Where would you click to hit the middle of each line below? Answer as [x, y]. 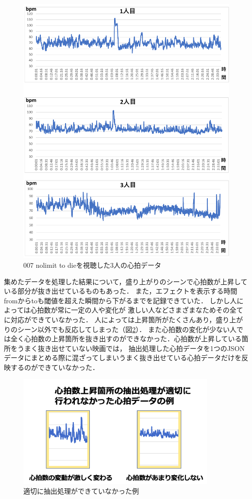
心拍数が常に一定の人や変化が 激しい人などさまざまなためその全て [137, 310]
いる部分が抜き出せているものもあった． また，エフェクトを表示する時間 [121, 291]
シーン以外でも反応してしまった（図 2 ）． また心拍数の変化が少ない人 [127, 329]
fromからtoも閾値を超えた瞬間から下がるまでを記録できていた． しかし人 [120, 300]
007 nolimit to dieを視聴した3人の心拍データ [92, 265]
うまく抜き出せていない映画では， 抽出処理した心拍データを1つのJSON [131, 348]
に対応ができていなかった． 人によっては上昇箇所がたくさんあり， [110, 320]
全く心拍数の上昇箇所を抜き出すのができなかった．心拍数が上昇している [126, 339]
